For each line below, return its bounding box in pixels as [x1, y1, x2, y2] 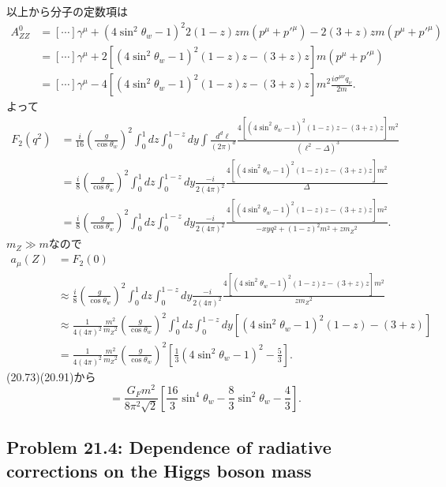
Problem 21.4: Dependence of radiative [6, 435, 332, 459]
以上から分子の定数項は [6, 3, 128, 19]
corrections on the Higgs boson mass [6, 458, 312, 482]
